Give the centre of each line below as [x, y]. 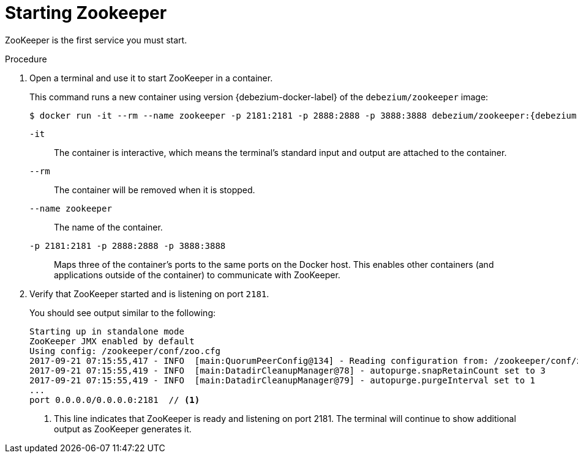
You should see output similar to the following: [123, 312]
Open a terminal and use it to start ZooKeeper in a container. [151, 78]
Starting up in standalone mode [107, 331]
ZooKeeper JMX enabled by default [112, 341]
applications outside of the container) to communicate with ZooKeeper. [197, 275]
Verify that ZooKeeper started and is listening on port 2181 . [149, 294]
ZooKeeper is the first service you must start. [96, 40]
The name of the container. [108, 227]
